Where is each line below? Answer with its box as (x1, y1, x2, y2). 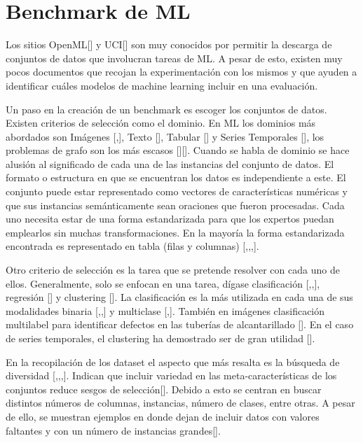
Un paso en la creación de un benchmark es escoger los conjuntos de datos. (6, 101, 327, 116)
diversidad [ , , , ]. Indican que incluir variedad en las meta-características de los (6, 368, 337, 383)
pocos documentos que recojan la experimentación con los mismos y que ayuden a (6, 64, 357, 79)
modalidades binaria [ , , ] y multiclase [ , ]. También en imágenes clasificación (6, 303, 325, 318)
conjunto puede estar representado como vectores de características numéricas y (6, 184, 348, 199)
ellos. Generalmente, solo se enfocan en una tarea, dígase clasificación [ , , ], (6, 276, 320, 290)
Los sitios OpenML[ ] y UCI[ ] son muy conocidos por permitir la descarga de (6, 37, 332, 52)
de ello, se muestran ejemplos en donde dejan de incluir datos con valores (6, 409, 320, 423)
